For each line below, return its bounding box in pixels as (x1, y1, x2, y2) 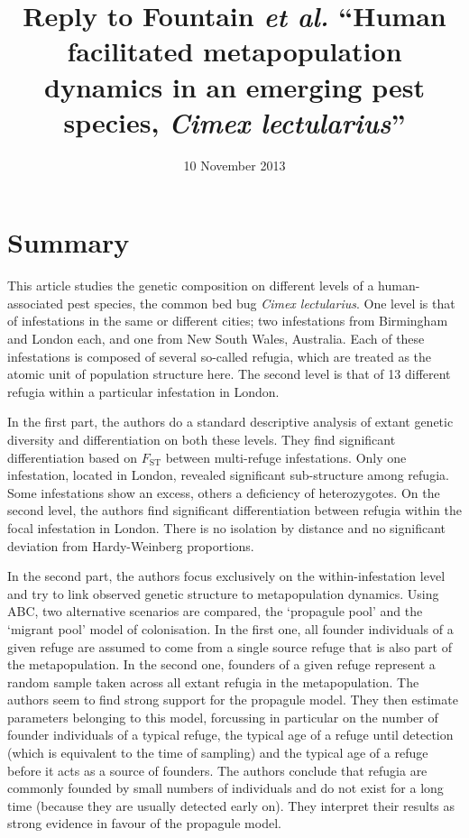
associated (7, 293, 63, 312)
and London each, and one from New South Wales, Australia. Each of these (7, 329, 425, 347)
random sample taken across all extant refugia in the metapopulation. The (7, 672, 419, 691)
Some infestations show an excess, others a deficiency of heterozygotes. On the (7, 483, 440, 502)
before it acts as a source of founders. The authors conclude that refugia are (7, 760, 428, 779)
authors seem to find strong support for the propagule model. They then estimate (7, 690, 458, 709)
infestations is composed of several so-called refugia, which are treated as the (7, 346, 432, 365)
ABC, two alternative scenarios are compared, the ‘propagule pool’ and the (7, 602, 423, 621)
